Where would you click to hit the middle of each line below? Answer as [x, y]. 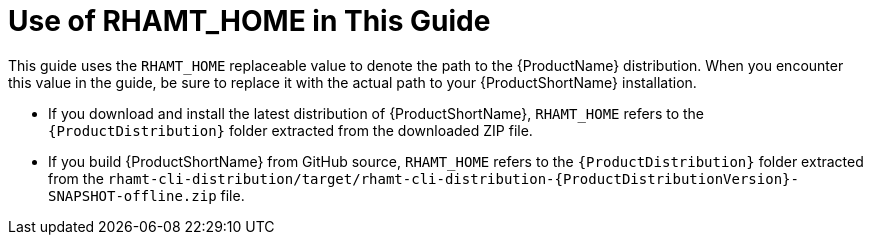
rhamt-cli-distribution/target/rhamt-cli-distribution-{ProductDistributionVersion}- [453, 178]
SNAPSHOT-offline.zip [132, 195]
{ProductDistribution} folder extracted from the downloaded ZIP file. [290, 130]
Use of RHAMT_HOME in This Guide [249, 21]
